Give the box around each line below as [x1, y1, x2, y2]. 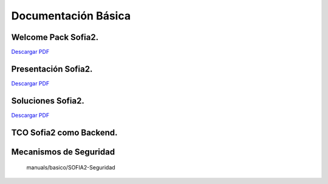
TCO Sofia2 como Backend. [11, 127, 118, 137]
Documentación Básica [11, 9, 131, 22]
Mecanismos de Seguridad [11, 146, 115, 157]
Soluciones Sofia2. [11, 96, 84, 106]
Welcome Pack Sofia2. [11, 32, 99, 42]
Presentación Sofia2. [11, 64, 93, 74]
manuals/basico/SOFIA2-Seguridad [26, 164, 115, 171]
